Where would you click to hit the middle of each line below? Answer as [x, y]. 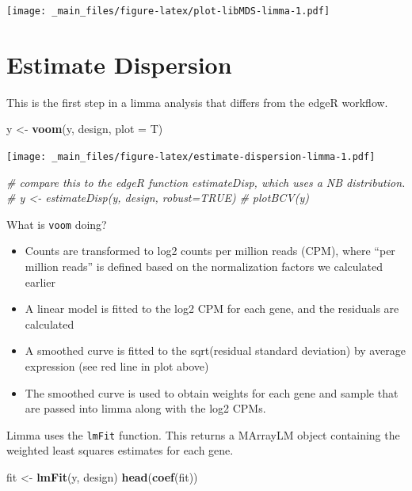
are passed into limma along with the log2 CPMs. [145, 408]
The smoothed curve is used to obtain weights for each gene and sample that [212, 392]
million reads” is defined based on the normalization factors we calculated [204, 266]
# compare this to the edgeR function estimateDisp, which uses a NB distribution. [206, 182]
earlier [40, 282]
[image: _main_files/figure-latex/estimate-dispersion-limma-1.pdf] [191, 156]
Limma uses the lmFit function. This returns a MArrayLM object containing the [203, 434]
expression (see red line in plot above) [117, 366]
